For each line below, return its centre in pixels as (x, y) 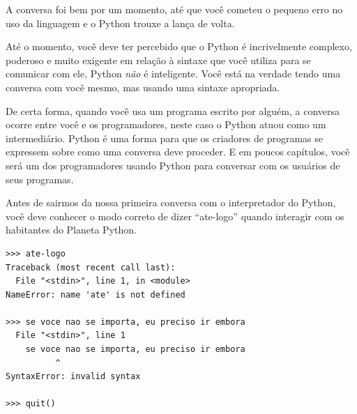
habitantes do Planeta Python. (71, 230)
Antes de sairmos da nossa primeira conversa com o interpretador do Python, (171, 202)
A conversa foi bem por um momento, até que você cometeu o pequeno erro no (174, 9)
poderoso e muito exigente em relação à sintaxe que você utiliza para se (158, 60)
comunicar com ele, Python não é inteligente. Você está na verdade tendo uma (173, 74)
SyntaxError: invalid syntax (73, 377)
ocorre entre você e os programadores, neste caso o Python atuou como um (166, 124)
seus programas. (40, 179)
